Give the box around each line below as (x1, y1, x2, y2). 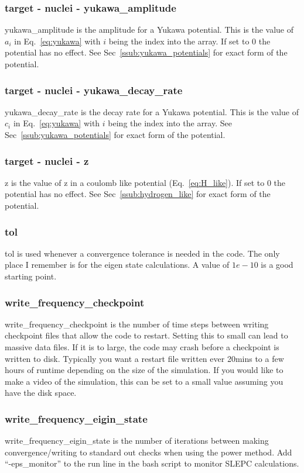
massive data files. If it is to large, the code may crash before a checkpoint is (5, 341, 279, 353)
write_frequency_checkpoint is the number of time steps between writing (5, 317, 269, 330)
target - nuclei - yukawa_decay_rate (5, 82, 183, 97)
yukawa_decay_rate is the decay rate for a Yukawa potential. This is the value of (5, 105, 299, 118)
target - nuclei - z (5, 153, 89, 168)
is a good (261, 258, 293, 271)
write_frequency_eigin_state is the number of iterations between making (5, 434, 269, 447)
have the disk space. (5, 386, 77, 399)
